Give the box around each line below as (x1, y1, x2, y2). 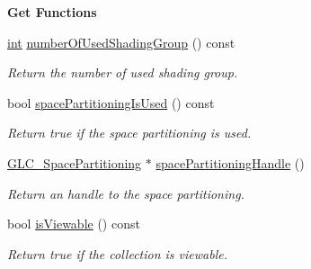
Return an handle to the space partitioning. (7, 184, 244, 202)
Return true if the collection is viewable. (7, 244, 227, 263)
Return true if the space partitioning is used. (7, 123, 252, 142)
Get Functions (7, 3, 97, 21)
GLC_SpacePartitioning (7, 153, 142, 172)
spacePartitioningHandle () (155, 153, 305, 172)
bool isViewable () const (7, 214, 140, 233)
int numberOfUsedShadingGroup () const (7, 32, 235, 51)
